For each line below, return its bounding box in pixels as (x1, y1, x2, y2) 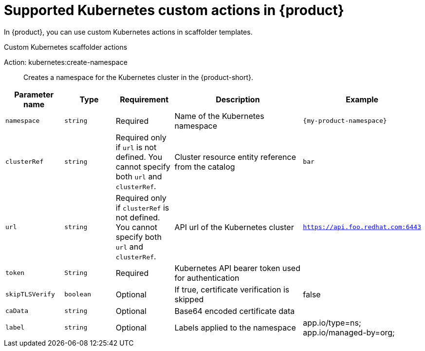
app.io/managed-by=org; (303, 327, 395, 337)
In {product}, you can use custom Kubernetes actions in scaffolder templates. (4, 27, 253, 36)
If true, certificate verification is (174, 284, 290, 294)
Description (216, 94, 260, 104)
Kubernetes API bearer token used (174, 263, 300, 273)
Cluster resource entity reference (174, 152, 296, 162)
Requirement (120, 94, 169, 104)
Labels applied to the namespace (174, 322, 296, 332)
